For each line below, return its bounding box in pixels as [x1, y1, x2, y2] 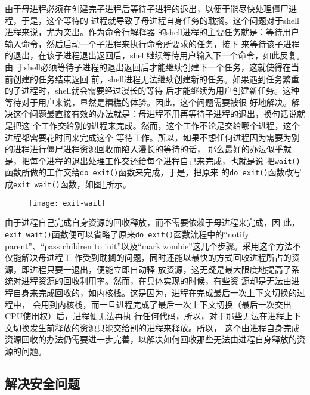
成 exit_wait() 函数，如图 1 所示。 [5, 178, 131, 190]
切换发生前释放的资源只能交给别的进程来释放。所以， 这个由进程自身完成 [13, 321, 300, 334]
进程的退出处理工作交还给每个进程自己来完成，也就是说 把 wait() [46, 154, 300, 166]
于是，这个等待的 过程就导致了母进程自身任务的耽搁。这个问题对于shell [21, 14, 299, 26]
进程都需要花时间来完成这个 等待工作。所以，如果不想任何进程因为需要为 [5, 131, 292, 143]
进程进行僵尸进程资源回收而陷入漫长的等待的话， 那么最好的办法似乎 [13, 143, 283, 155]
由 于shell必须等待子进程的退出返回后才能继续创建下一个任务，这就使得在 [5, 60, 291, 73]
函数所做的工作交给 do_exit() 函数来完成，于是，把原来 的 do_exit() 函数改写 [5, 166, 302, 178]
